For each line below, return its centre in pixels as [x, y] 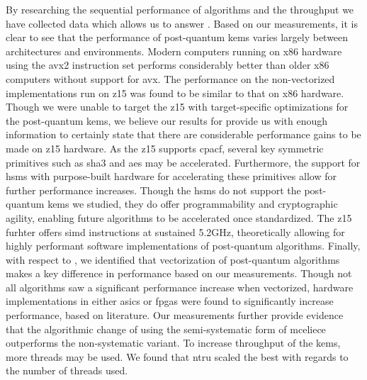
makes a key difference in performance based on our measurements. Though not [179, 273]
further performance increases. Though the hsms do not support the [153, 190]
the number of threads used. [67, 370]
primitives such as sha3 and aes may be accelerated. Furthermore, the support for [183, 162]
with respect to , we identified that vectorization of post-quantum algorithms [173, 259]
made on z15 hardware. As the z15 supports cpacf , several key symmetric [165, 148]
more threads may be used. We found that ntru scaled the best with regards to [177, 356]
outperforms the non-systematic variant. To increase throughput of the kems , [173, 343]
